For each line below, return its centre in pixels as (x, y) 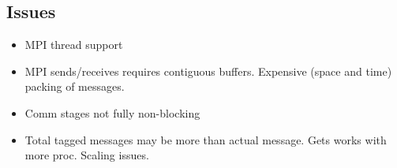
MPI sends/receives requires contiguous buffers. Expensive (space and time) (208, 71)
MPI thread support (74, 45)
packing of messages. (75, 86)
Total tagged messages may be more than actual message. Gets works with (206, 139)
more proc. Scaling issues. (87, 155)
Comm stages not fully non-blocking (112, 112)
